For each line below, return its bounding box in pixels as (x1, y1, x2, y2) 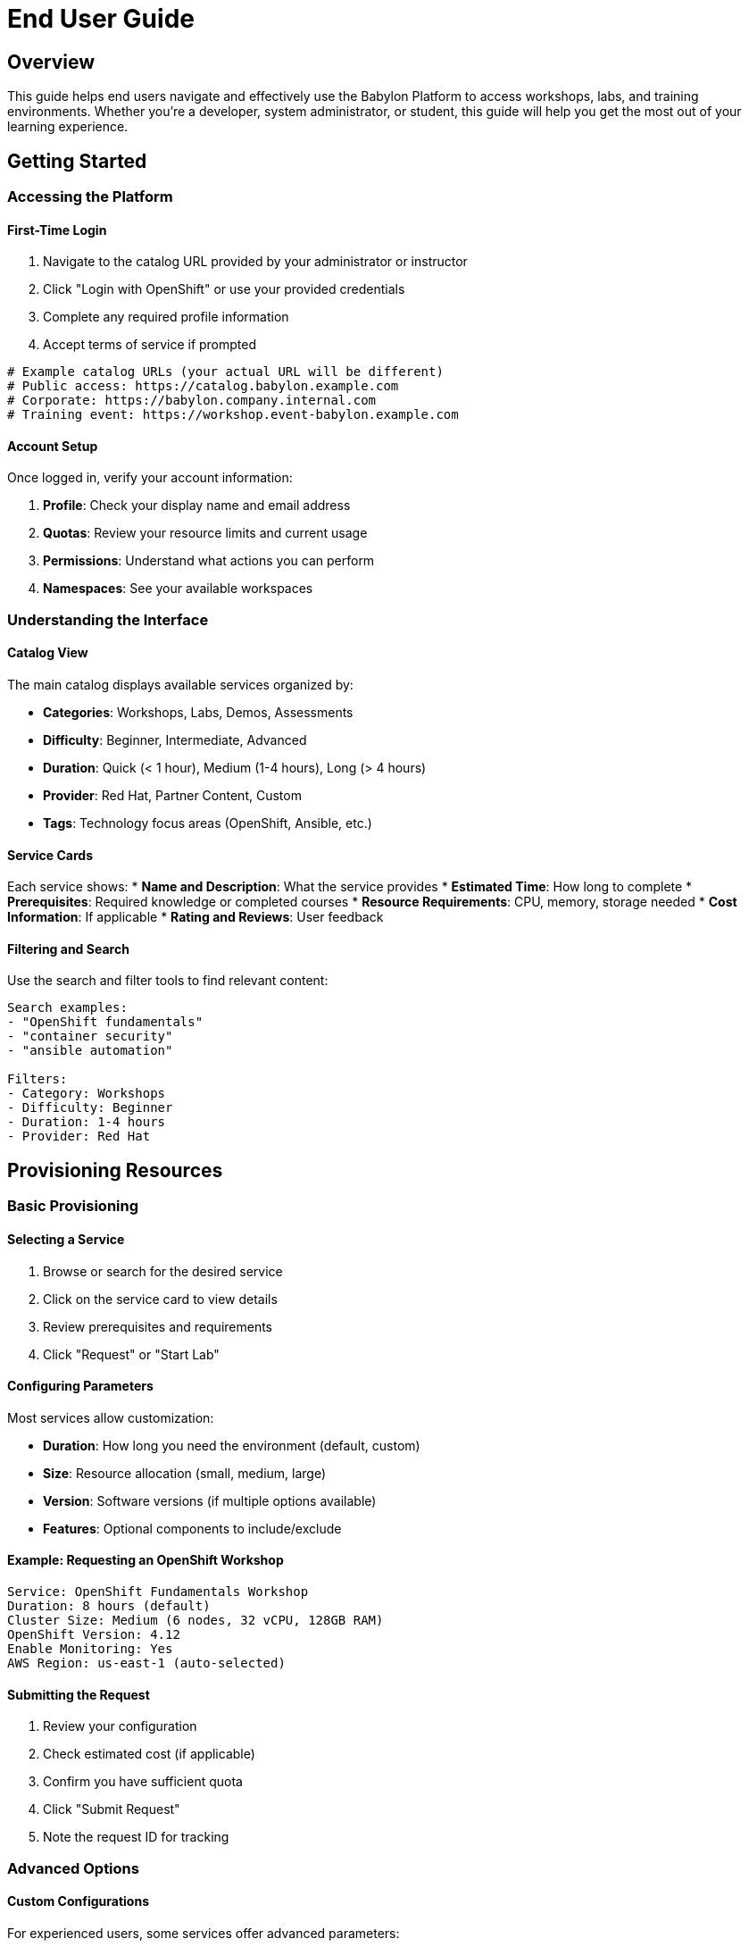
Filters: (7, 1072, 68, 1087)
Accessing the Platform (7, 188, 173, 206)
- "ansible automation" (7, 1043, 173, 1058)
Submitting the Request (7, 1686, 150, 1702)
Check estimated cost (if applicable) (43, 1746, 255, 1762)
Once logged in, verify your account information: (7, 470, 293, 486)
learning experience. (7, 119, 129, 135)
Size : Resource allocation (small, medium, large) (43, 1465, 327, 1481)
